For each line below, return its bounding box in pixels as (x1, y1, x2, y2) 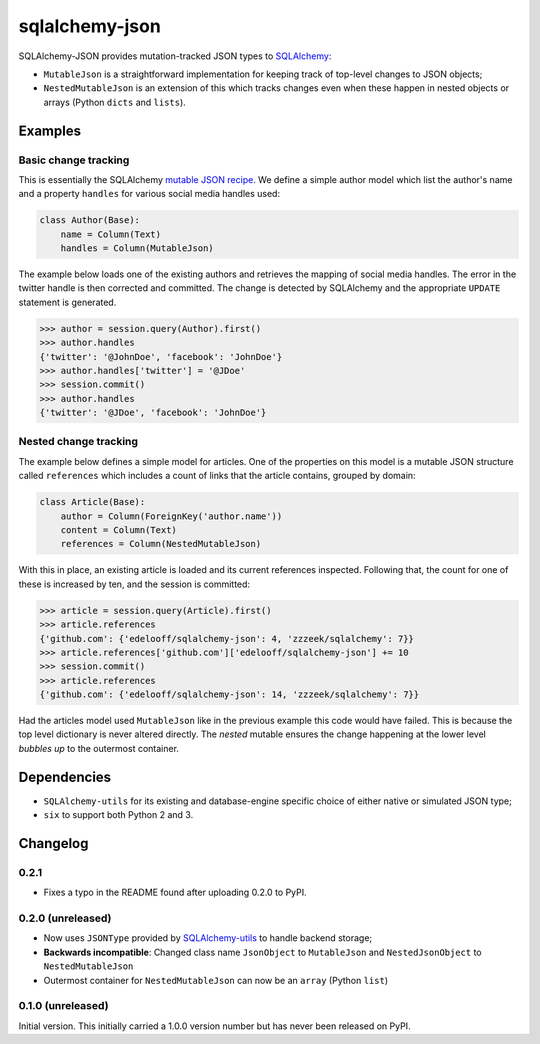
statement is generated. (18, 296, 117, 308)
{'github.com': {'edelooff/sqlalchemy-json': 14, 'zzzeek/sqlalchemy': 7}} (39, 689, 420, 700)
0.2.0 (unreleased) (18, 911, 112, 925)
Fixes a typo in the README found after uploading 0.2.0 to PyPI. (43, 886, 307, 899)
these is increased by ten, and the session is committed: (18, 578, 250, 590)
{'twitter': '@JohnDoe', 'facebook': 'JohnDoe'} (39, 351, 283, 362)
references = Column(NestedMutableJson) (60, 538, 262, 550)
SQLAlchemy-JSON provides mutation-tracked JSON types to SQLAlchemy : (18, 50, 332, 62)
